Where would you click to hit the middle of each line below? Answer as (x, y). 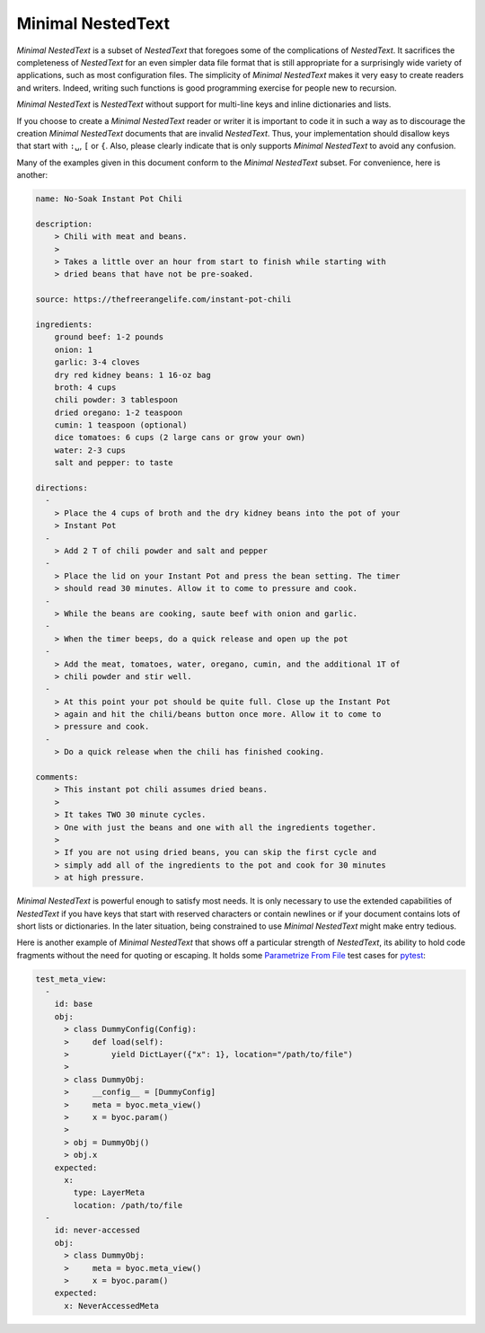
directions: (62, 488)
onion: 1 (74, 349)
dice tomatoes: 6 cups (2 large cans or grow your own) (180, 437)
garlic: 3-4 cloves (97, 362)
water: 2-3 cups (90, 450)
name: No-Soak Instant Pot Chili (109, 199)
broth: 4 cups (85, 387)
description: (64, 224)
